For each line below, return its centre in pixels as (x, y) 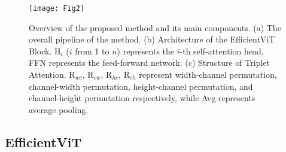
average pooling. (59, 109)
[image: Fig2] (57, 8)
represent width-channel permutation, (208, 75)
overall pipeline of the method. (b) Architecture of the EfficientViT (152, 39)
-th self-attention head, (222, 51)
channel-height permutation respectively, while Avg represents (142, 98)
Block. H (45, 51)
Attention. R (52, 75)
